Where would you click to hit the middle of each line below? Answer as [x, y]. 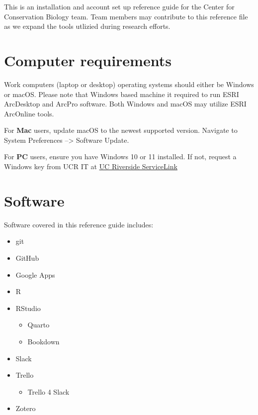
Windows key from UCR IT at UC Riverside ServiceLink [91, 166]
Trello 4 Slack [48, 391]
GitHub [27, 258]
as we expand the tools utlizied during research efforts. [87, 26]
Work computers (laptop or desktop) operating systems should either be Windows [129, 84]
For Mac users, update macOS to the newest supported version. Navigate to [121, 130]
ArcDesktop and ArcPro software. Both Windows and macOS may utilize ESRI [125, 104]
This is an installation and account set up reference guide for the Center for [119, 6]
